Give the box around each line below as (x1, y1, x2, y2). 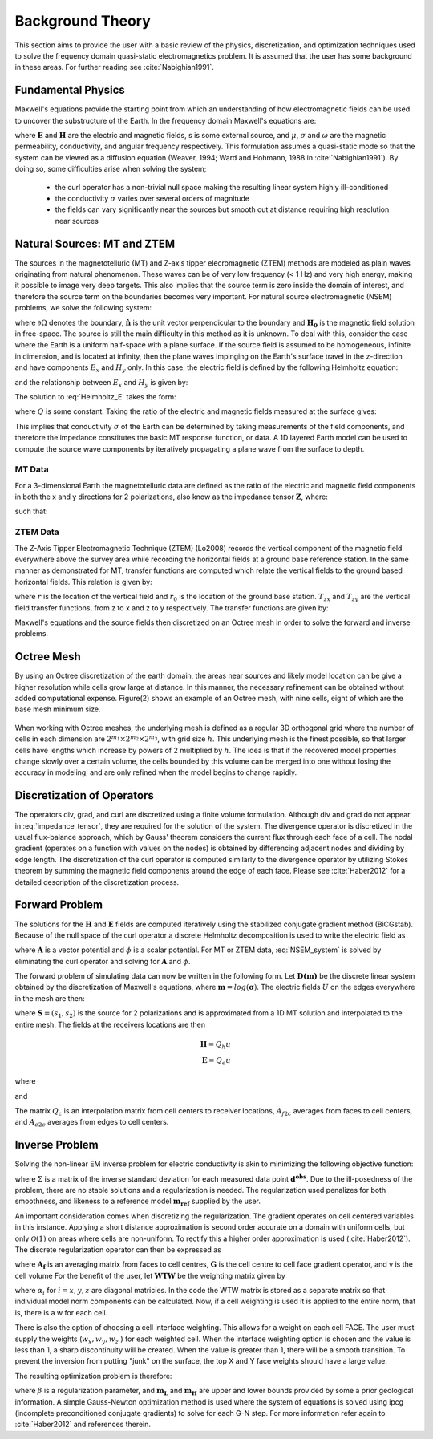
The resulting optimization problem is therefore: (14, 1371, 172, 1380)
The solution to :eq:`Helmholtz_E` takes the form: (14, 391, 176, 401)
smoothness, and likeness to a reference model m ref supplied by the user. (14, 1196, 261, 1208)
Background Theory (14, 12, 152, 30)
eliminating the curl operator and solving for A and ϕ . (14, 956, 192, 966)
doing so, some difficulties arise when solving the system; (14, 164, 207, 174)
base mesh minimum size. (14, 704, 101, 714)
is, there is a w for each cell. (14, 1307, 108, 1317)
